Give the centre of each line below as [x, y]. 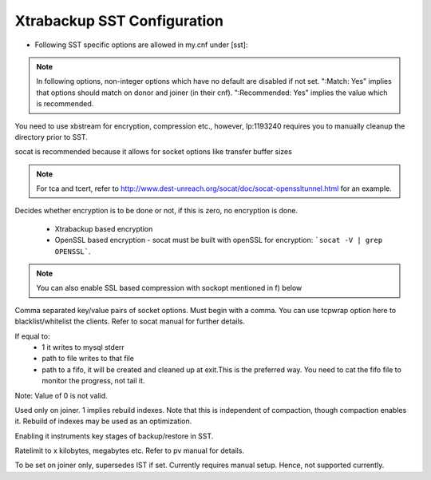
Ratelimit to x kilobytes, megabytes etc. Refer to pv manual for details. [130, 450]
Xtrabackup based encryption [104, 228]
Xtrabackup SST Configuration [119, 21]
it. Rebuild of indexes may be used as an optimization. [103, 421]
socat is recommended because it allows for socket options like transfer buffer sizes [154, 152]
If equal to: [32, 336]
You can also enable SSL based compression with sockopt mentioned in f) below [169, 288]
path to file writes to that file [88, 359]
